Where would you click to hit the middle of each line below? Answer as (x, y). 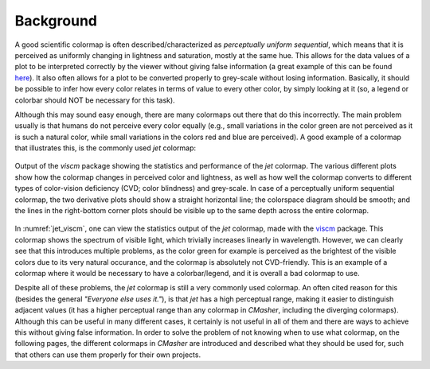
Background (56, 21)
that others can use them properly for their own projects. (108, 355)
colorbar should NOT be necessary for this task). (95, 100)
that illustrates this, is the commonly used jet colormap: (106, 148)
